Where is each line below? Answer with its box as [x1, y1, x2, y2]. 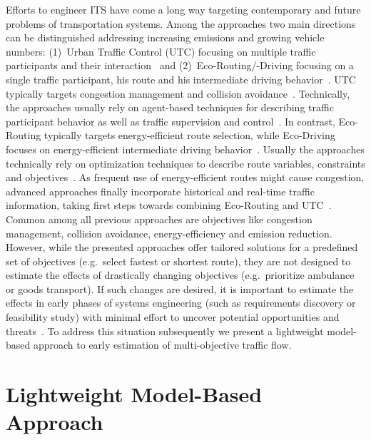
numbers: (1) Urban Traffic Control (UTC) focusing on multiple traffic [6, 44, 316, 58]
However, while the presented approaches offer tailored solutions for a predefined [6, 240, 358, 255]
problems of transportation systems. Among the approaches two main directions [6, 16, 356, 31]
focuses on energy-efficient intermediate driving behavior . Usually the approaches [6, 141, 365, 156]
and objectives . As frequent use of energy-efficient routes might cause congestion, [6, 170, 365, 185]
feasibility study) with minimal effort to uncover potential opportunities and [6, 309, 340, 324]
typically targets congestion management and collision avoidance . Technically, [6, 86, 350, 101]
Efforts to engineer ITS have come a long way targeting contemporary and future [6, 2, 361, 16]
